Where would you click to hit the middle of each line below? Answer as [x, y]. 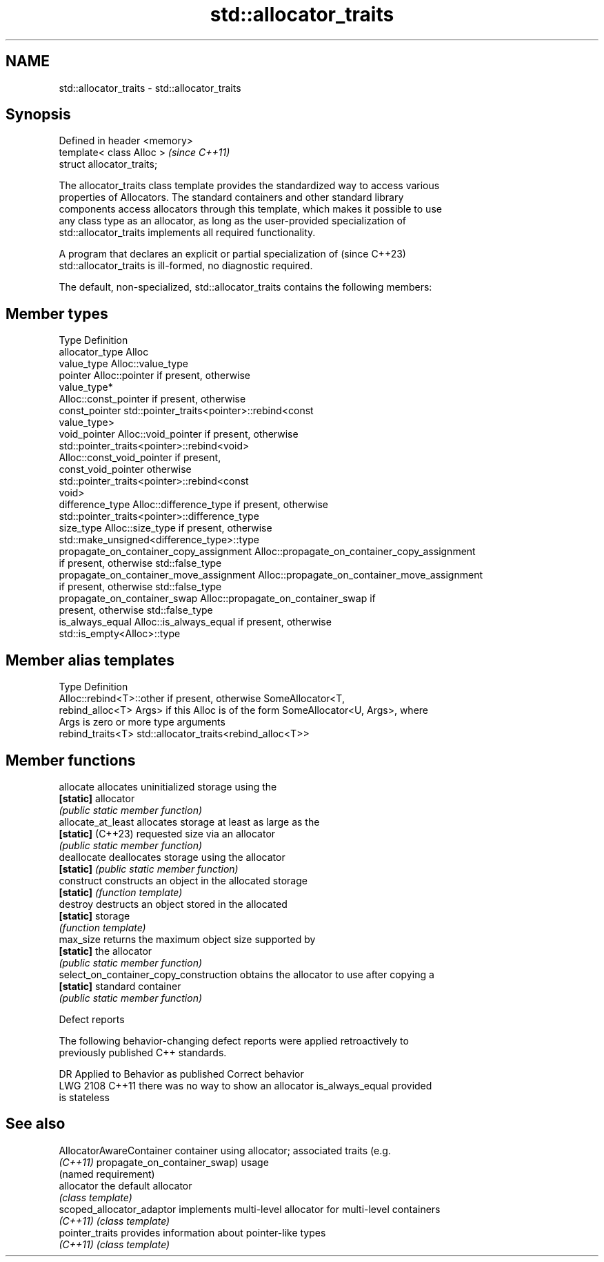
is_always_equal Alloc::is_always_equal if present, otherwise [195, 622]
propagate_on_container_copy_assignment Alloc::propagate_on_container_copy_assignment [267, 552]
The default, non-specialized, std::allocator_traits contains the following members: [245, 287]
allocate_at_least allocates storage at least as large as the [189, 822]
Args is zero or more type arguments [142, 722]
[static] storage [94, 915]
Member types [57, 313]
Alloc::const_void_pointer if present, [140, 458]
